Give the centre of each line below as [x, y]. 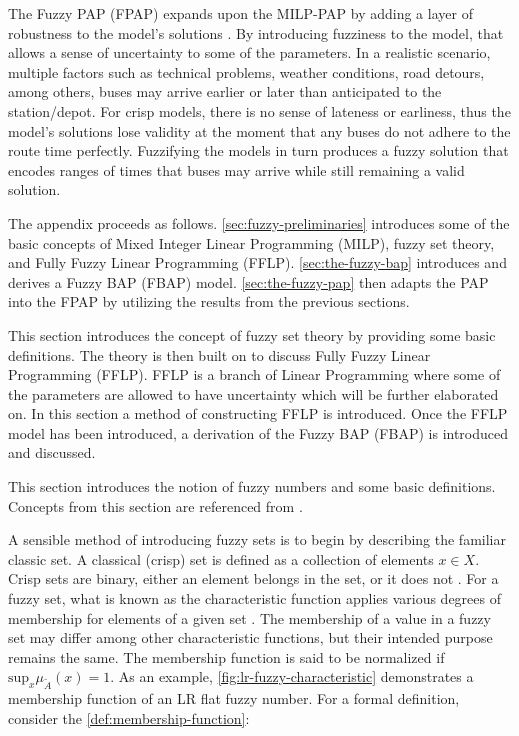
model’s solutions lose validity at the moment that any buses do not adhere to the [259, 130]
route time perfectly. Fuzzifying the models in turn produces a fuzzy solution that [258, 150]
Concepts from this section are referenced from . [155, 505]
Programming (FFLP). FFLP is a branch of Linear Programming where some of [254, 374]
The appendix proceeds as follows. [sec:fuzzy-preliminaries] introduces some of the [259, 222]
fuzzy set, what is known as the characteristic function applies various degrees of [254, 598]
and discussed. [52, 452]
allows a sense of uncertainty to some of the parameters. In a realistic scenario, [249, 52]
